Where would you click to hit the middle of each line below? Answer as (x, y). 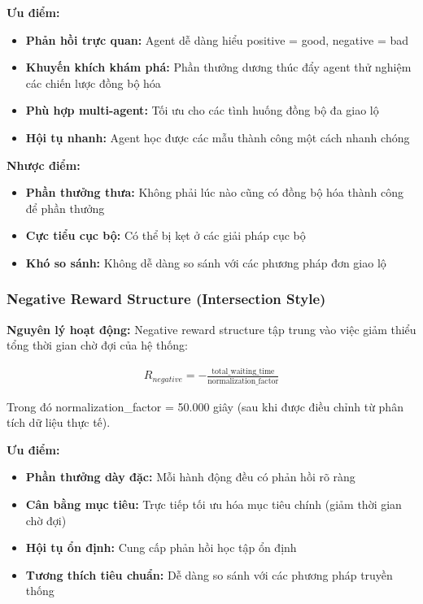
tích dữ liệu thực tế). (59, 422)
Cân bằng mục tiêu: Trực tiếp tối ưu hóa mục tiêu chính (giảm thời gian (214, 504)
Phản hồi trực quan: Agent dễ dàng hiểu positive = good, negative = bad (217, 39)
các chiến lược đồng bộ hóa (93, 83)
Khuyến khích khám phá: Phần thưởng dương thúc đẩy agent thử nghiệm (218, 67)
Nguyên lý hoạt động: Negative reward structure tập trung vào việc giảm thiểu (211, 329)
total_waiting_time (243, 371)
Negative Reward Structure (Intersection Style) (166, 299)
